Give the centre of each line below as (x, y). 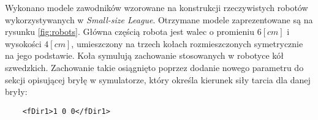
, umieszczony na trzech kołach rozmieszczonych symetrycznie (187, 43)
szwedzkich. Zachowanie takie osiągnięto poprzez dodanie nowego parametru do (154, 67)
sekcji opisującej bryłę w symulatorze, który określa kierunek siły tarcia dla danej (158, 79)
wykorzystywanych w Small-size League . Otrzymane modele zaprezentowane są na (159, 19)
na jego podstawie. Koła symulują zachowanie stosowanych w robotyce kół (144, 55)
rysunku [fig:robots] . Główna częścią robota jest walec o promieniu (130, 32)
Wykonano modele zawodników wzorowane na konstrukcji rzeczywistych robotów (157, 7)
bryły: (16, 92)
